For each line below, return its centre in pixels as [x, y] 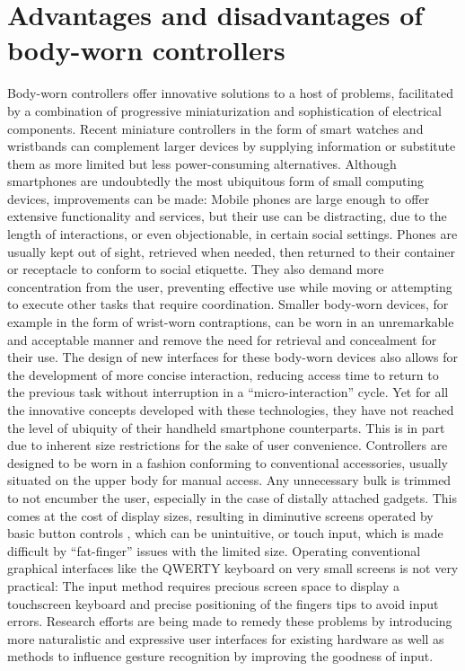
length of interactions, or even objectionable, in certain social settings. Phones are [232, 234]
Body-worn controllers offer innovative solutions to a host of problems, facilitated [230, 93]
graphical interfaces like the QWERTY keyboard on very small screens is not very [233, 568]
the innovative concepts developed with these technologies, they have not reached [231, 410]
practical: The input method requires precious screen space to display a [203, 585]
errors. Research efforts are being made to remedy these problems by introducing [230, 621]
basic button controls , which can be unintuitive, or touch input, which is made [225, 533]
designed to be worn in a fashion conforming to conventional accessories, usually [228, 462]
